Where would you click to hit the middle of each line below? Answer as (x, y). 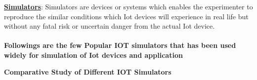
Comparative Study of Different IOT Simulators (88, 71)
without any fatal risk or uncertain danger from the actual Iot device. (109, 26)
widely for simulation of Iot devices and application (93, 55)
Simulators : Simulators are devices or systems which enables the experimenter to (128, 6)
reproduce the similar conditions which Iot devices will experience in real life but (126, 16)
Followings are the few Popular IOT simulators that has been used (120, 45)
